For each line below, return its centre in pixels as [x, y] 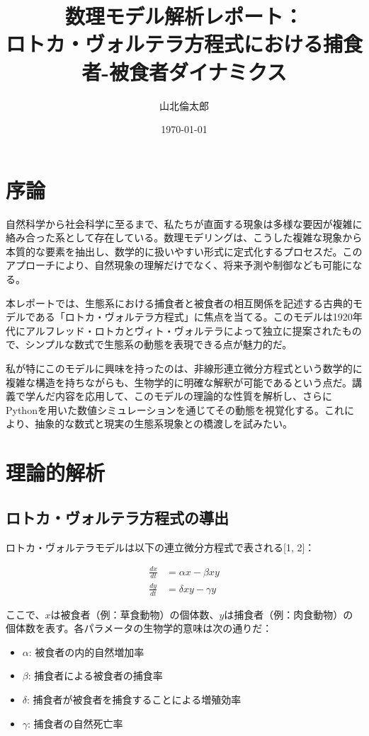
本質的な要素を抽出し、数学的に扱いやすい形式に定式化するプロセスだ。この [184, 251]
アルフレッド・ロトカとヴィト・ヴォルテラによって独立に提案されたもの [193, 330]
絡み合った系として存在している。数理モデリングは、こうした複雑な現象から [184, 237]
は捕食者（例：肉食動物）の [289, 614]
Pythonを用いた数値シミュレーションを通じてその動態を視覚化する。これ [175, 409]
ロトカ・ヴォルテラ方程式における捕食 [184, 44]
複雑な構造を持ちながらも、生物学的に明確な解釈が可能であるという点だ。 [179, 382]
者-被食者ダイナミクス [184, 71]
